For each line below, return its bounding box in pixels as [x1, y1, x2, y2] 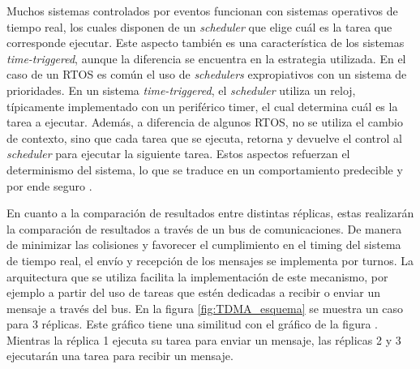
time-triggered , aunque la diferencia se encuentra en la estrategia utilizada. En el [6, 49, 406, 67]
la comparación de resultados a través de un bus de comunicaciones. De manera [6, 220, 402, 237]
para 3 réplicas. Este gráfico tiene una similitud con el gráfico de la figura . [6, 315, 378, 333]
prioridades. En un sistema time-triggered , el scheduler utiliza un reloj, [6, 81, 356, 98]
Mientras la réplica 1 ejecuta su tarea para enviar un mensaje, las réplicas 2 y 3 [6, 331, 401, 348]
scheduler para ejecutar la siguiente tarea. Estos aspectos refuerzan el [6, 145, 350, 162]
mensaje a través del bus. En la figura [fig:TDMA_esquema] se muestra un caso [6, 299, 404, 316]
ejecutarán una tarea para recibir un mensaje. [6, 347, 234, 364]
